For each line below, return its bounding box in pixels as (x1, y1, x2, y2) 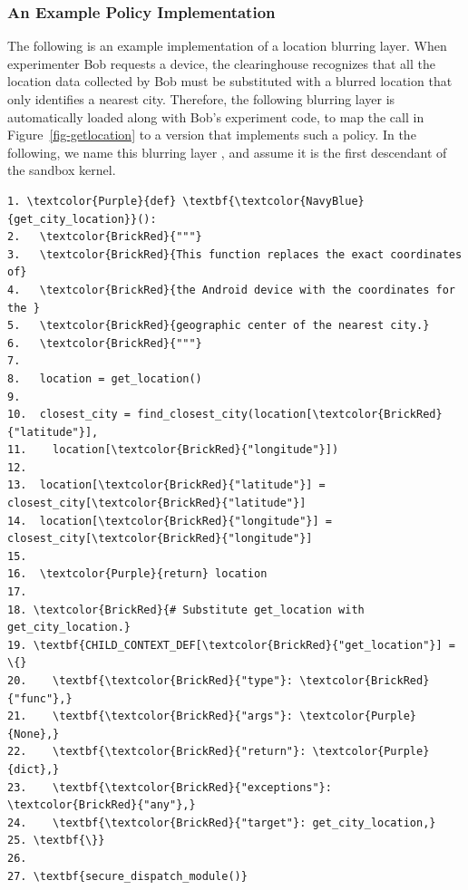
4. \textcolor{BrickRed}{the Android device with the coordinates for (7, 283, 455, 296)
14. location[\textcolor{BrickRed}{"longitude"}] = (7, 514, 332, 527)
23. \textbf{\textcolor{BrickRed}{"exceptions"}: (7, 780, 332, 794)
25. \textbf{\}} (7, 834, 105, 847)
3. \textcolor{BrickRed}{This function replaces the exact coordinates (7, 247, 463, 261)
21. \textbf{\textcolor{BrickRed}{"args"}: (7, 710, 293, 723)
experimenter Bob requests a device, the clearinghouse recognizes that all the (7, 53, 435, 73)
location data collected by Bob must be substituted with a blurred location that (7, 72, 453, 91)
